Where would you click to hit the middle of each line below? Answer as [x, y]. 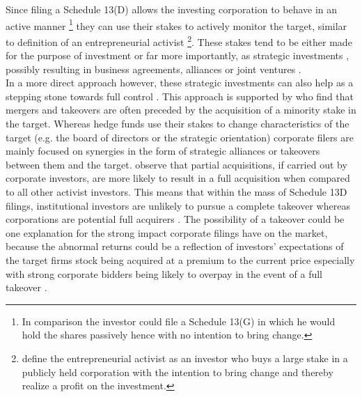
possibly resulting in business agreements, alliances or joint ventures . [154, 69]
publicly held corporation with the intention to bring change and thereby [178, 372]
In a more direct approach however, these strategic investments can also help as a [180, 83]
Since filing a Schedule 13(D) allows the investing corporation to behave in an [172, 9]
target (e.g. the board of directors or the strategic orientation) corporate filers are [180, 137]
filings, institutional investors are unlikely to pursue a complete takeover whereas [178, 205]
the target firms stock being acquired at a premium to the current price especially [180, 260]
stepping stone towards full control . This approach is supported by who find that [180, 96]
